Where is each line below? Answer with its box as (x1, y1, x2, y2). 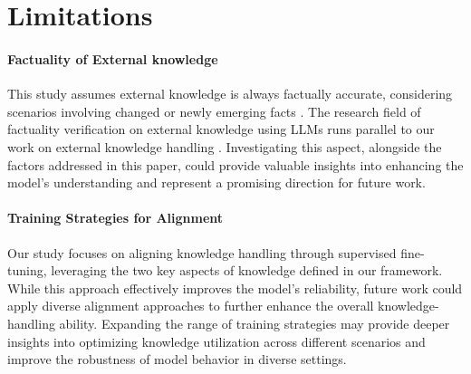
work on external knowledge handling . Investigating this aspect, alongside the (7, 137, 442, 156)
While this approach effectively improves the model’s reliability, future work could (7, 278, 463, 297)
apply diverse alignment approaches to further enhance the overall (7, 296, 374, 315)
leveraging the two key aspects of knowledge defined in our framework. (51, 261, 443, 280)
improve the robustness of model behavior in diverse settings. (7, 350, 347, 369)
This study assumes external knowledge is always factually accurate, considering (7, 84, 453, 103)
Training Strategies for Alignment (7, 208, 224, 227)
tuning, (7, 261, 47, 280)
